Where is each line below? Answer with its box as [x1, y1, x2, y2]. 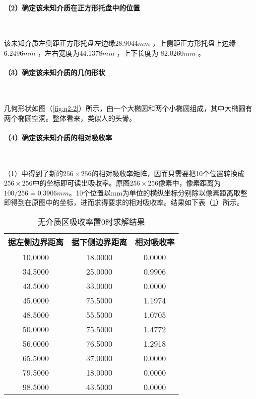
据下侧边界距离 [71, 236, 128, 248]
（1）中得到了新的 [4, 168, 63, 178]
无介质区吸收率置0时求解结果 [38, 215, 145, 227]
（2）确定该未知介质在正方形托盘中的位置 [4, 2, 140, 12]
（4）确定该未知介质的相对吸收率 [4, 132, 113, 142]
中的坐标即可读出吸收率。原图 [32, 178, 130, 188]
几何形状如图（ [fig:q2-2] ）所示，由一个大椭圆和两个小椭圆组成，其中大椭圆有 [4, 102, 253, 113]
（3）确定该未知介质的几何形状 [4, 67, 106, 78]
